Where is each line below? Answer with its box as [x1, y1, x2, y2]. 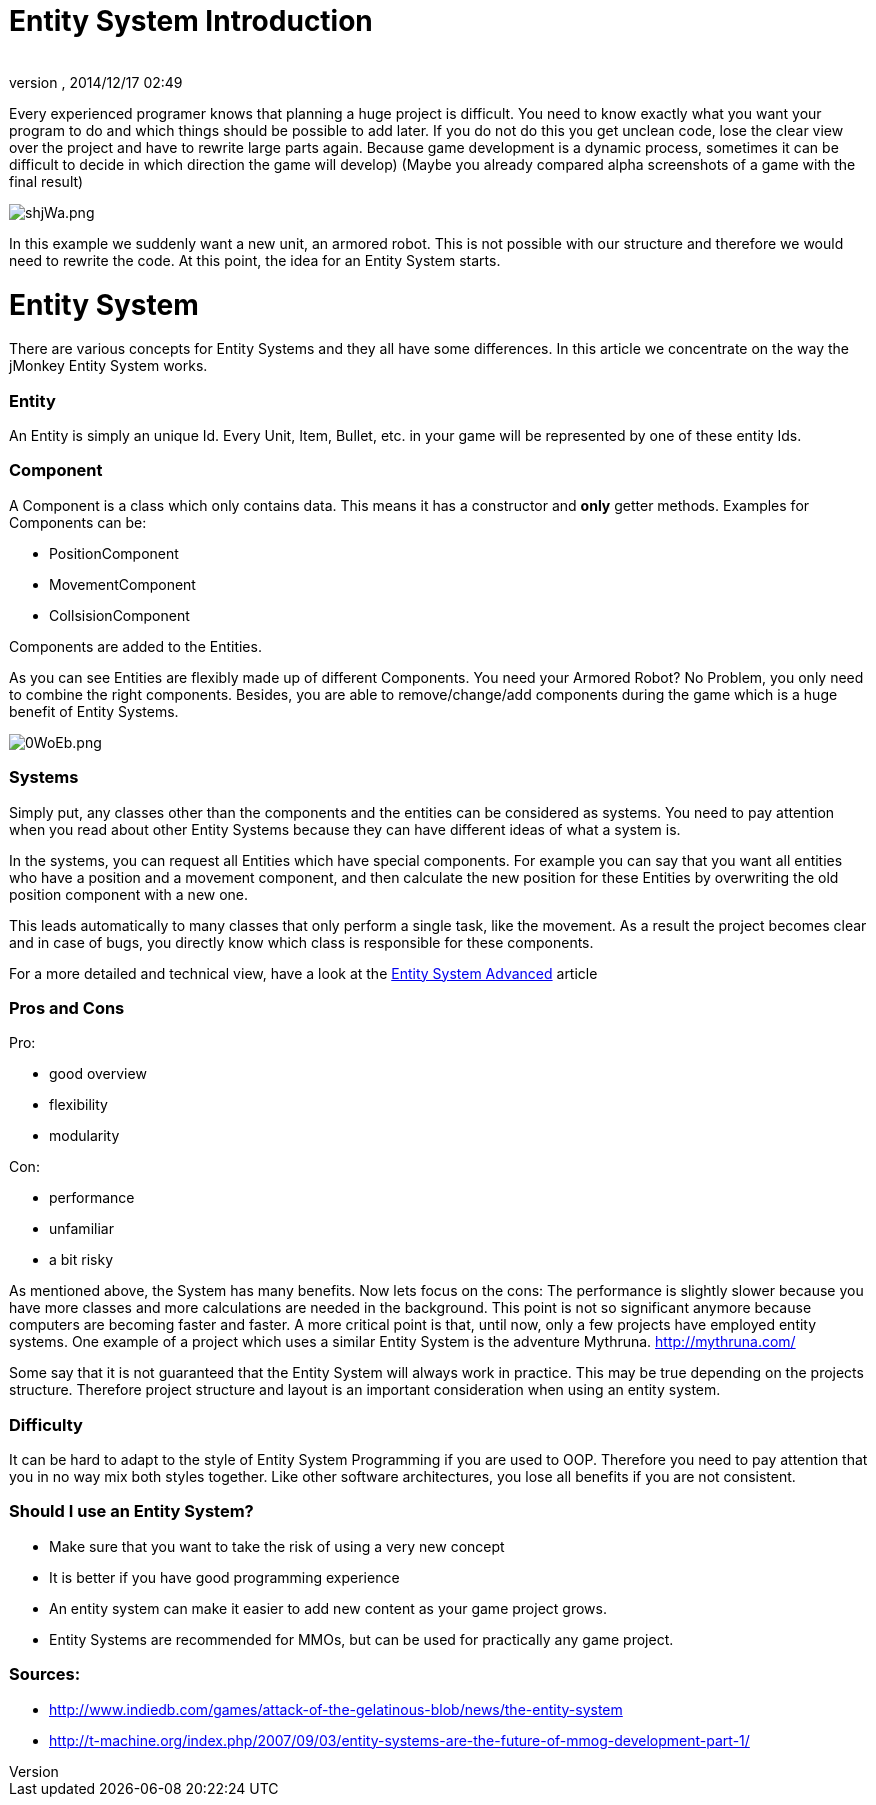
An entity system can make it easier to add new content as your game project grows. [49, 1599, 607, 1617]
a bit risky [49, 1251, 114, 1269]
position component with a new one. [9, 885, 249, 903]
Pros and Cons [9, 997, 125, 1018]
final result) [9, 172, 84, 190]
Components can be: [9, 513, 147, 531]
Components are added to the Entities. [9, 637, 262, 655]
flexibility [49, 1096, 108, 1114]
